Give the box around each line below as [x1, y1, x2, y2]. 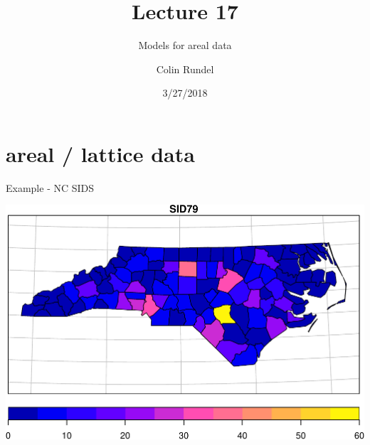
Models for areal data [138, 38, 232, 53]
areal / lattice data [6, 139, 195, 168]
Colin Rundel [156, 61, 214, 76]
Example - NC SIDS [6, 180, 95, 195]
